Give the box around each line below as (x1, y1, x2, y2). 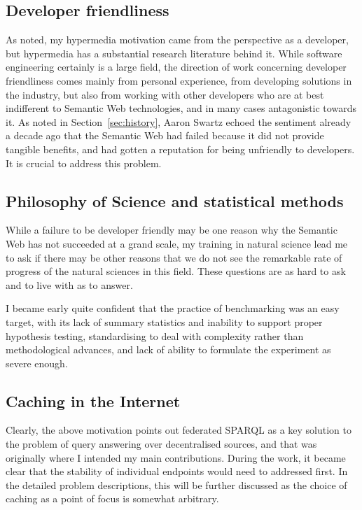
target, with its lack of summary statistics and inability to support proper (6, 314, 323, 329)
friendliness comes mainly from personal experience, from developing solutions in (6, 73, 352, 87)
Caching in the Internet (6, 390, 181, 411)
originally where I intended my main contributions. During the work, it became (6, 450, 346, 465)
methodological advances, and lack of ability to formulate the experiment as (6, 342, 331, 357)
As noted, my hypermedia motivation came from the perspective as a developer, (6, 32, 349, 47)
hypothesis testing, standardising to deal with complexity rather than (6, 328, 304, 343)
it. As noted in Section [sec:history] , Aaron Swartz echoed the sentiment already (6, 114, 351, 129)
